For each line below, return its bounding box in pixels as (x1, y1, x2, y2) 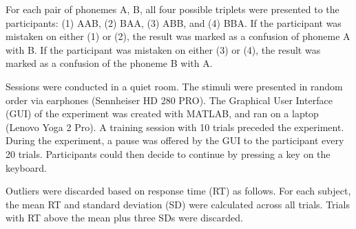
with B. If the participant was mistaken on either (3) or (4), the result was (6, 42, 321, 57)
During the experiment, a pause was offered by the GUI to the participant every (6, 133, 344, 148)
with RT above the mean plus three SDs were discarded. (6, 210, 243, 225)
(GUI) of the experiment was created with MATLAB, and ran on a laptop (6, 106, 319, 121)
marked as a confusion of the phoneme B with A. (6, 56, 213, 70)
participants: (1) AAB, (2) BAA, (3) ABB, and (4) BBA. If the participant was (6, 15, 342, 30)
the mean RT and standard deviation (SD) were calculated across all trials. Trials (6, 197, 350, 211)
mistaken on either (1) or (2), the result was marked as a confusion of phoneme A (6, 29, 350, 43)
